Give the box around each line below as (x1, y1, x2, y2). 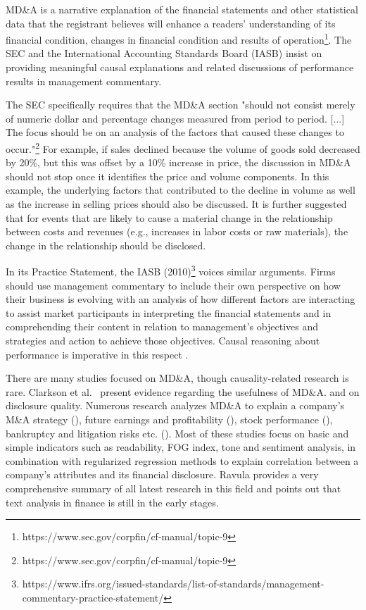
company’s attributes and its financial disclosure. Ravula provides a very (6, 467, 319, 482)
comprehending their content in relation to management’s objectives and (6, 319, 318, 334)
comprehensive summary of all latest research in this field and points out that (6, 480, 341, 495)
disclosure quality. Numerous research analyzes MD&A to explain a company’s (6, 398, 345, 413)
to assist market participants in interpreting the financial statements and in (6, 305, 332, 320)
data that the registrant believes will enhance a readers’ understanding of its (6, 15, 336, 30)
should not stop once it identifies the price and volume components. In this (6, 168, 329, 183)
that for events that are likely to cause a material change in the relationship (6, 210, 333, 225)
